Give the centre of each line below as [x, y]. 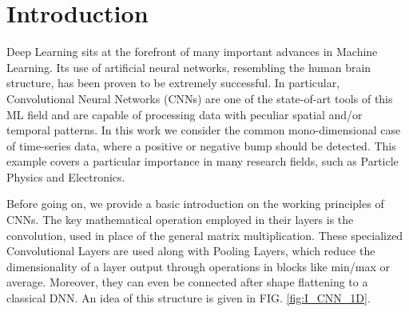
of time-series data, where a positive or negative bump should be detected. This [201, 145]
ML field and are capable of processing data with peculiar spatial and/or [185, 114]
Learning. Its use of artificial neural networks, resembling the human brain [189, 67]
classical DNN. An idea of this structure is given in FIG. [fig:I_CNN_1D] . [189, 298]
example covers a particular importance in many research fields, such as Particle [203, 161]
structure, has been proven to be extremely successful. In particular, [173, 83]
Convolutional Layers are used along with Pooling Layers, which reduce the [191, 251]
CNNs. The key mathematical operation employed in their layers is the [180, 220]
